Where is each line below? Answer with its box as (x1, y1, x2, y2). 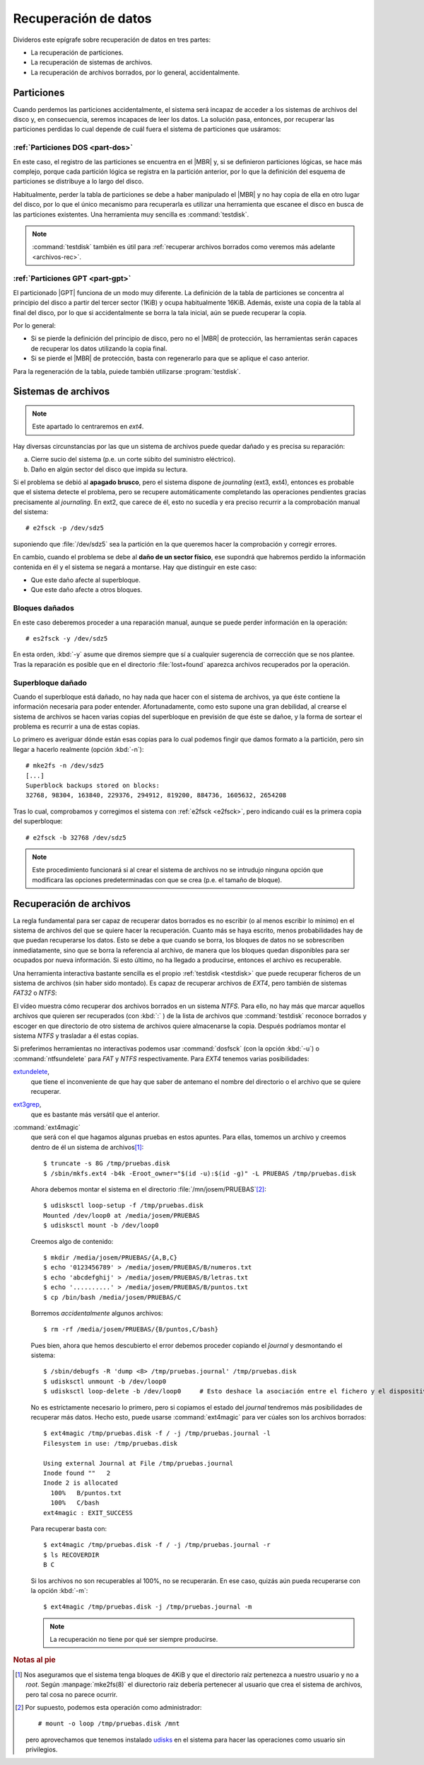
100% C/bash (50, 1499, 100, 1507)
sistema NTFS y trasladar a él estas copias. (13, 1031, 139, 1040)
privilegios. (25, 1745, 58, 1754)
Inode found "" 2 (43, 1469, 111, 1477)
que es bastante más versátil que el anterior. (30, 1110, 160, 1119)
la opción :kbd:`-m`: (30, 1586, 88, 1594)
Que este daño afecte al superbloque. (30, 576, 141, 584)
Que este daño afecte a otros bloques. (30, 586, 143, 594)
